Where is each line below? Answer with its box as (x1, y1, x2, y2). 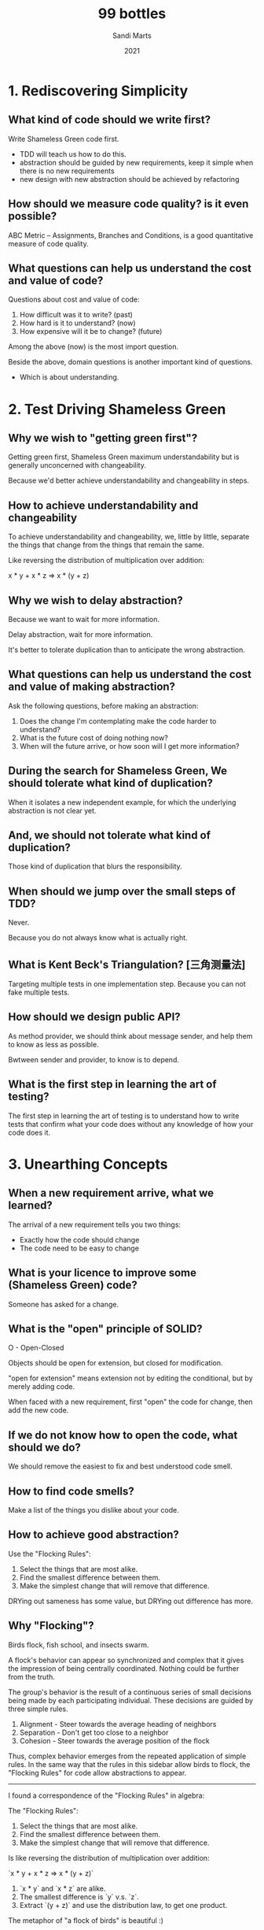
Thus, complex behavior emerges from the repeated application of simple (8, 1751, 247, 1761)
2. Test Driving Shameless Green (8, 400, 226, 418)
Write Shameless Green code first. (8, 134, 119, 143)
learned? (8, 1198, 53, 1213)
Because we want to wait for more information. (8, 615, 159, 624)
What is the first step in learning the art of (8, 1078, 218, 1091)
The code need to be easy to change (19, 1243, 140, 1253)
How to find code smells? (8, 1484, 135, 1498)
